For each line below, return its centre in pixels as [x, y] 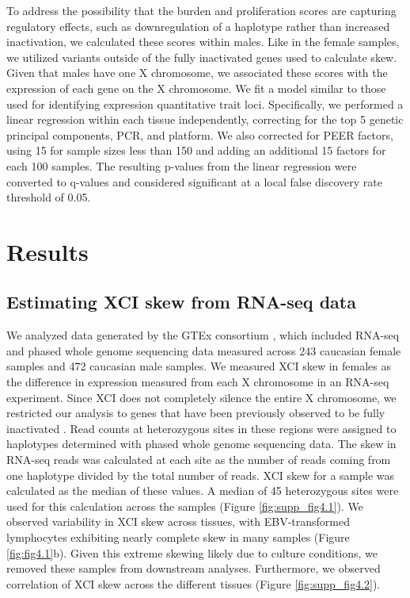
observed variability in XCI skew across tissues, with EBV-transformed [178, 521]
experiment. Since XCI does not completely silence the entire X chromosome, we [201, 397]
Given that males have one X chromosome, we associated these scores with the [197, 73]
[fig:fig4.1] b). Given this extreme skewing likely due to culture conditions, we [192, 552]
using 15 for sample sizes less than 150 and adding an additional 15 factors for [196, 150]
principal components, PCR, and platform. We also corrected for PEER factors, [200, 134]
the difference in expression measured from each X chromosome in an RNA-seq [198, 382]
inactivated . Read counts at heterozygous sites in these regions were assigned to [201, 428]
